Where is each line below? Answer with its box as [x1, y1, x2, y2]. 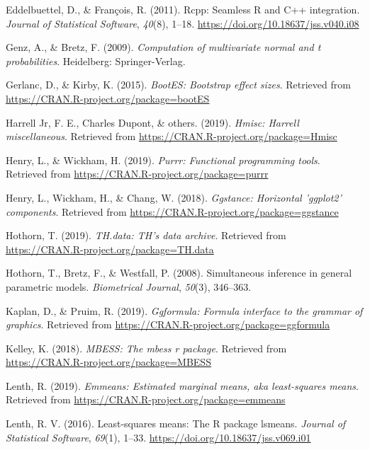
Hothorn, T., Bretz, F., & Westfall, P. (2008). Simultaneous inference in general [6, 265, 352, 280]
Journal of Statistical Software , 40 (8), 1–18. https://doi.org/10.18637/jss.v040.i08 [6, 16, 359, 30]
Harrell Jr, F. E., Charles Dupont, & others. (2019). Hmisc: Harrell [6, 115, 299, 129]
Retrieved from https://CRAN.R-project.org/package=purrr [6, 166, 269, 181]
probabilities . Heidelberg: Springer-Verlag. [6, 53, 186, 68]
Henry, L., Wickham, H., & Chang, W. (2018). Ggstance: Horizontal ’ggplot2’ [6, 190, 342, 204]
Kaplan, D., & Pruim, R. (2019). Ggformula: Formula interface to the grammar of [6, 303, 363, 318]
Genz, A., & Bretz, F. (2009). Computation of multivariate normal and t [6, 40, 321, 54]
